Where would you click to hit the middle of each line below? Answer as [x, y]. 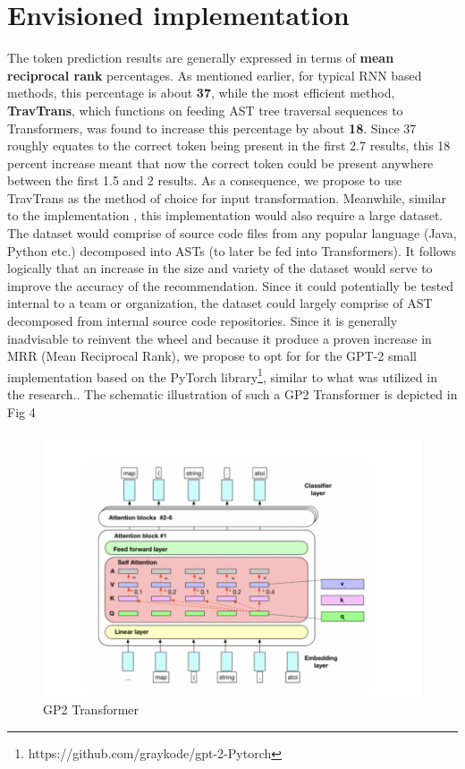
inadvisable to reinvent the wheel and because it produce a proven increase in [220, 338]
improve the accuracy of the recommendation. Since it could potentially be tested [231, 285]
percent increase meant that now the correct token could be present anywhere [220, 162]
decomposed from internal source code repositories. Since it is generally [203, 321]
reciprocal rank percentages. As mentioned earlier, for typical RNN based [215, 75]
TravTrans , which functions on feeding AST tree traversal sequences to [205, 110]
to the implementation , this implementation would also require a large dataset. [225, 215]
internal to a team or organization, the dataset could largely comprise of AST [220, 303]
